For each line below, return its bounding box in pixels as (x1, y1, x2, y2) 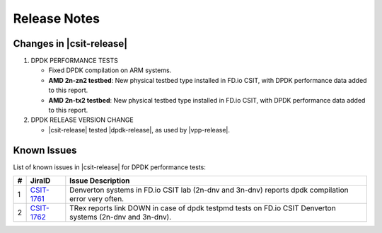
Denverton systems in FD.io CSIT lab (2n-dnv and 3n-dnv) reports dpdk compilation (69, 185, 349, 195)
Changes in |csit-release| (13, 38, 128, 50)
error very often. (69, 194, 124, 204)
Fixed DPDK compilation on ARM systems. (48, 66, 172, 74)
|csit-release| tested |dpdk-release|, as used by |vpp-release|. (48, 125, 230, 134)
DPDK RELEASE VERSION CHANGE (30, 115, 134, 124)
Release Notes (13, 11, 100, 26)
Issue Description (69, 176, 130, 186)
